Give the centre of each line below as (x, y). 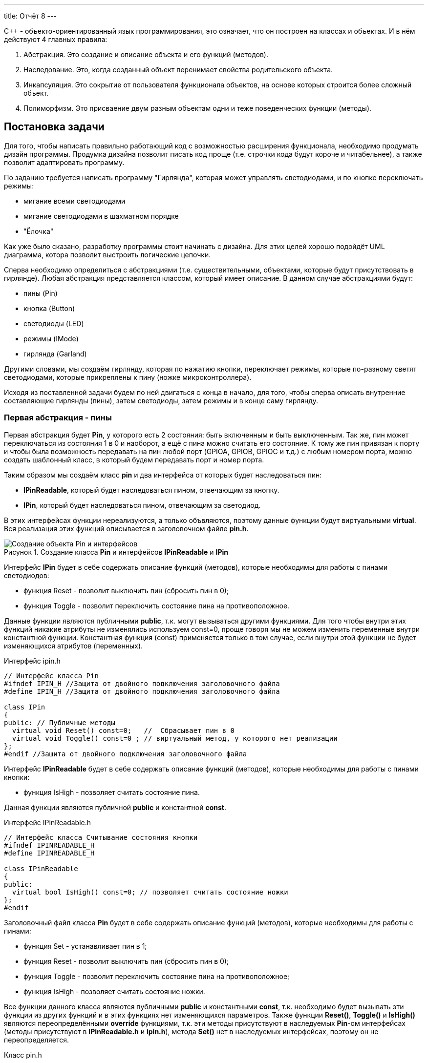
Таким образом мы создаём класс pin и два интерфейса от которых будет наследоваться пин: (163, 475)
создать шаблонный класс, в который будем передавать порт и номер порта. (134, 459)
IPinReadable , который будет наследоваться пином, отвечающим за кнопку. (151, 490)
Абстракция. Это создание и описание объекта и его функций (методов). (146, 54)
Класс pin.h (23, 1055)
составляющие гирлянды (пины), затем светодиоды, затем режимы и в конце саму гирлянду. (161, 400)
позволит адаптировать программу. (64, 162)
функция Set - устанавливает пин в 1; (85, 946)
